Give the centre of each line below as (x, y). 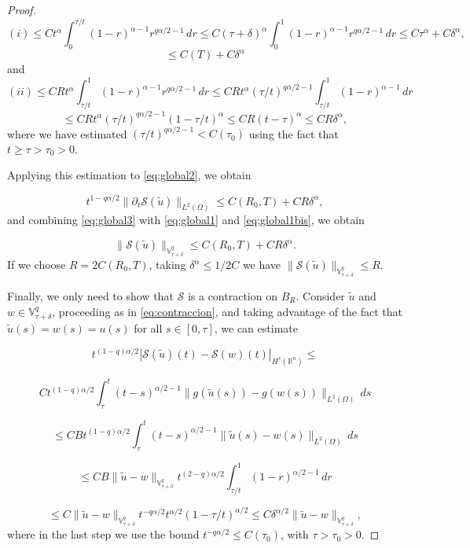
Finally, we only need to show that (90, 296)
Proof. (22, 9)
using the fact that (294, 133)
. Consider (320, 296)
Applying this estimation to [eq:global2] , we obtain (129, 175)
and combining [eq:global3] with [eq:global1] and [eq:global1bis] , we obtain (186, 220)
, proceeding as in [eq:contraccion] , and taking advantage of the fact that (228, 311)
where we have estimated (67, 133)
